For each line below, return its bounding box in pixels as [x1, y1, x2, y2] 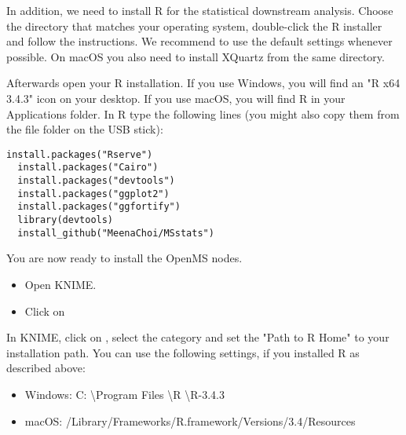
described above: [6, 360, 86, 376]
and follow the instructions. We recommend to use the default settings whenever [6, 33, 393, 49]
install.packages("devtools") [17, 175, 175, 187]
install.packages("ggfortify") [17, 201, 181, 213]
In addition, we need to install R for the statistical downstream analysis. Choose [6, 2, 393, 18]
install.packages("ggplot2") [17, 188, 170, 199]
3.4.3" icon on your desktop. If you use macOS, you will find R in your [6, 90, 346, 106]
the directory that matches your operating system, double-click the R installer [6, 17, 382, 34]
